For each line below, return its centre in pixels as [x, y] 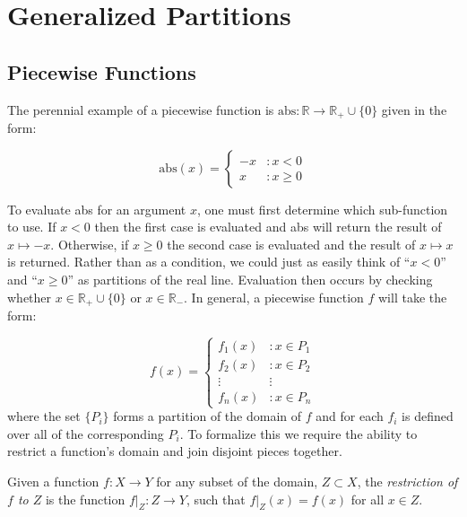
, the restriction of [407, 482]
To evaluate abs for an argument [97, 209]
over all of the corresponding [86, 433]
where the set [44, 416]
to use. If [32, 227]
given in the [414, 109]
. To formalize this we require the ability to [298, 433]
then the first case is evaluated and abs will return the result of [268, 227]
